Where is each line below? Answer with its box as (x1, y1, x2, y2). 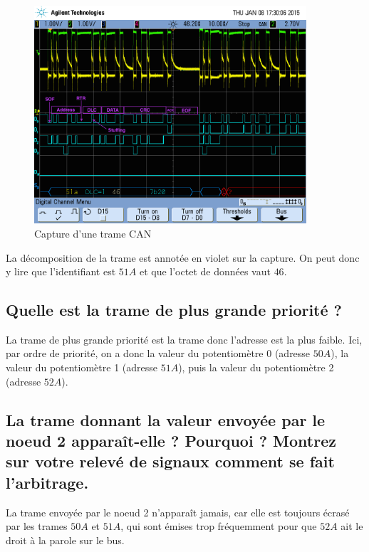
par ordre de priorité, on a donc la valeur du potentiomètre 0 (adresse (6, 346, 311, 361)
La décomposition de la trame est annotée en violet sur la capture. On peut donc (6, 250, 360, 265)
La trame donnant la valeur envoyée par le (6, 408, 326, 430)
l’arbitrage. (6, 471, 89, 493)
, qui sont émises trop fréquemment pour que (120, 519, 317, 534)
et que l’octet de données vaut (139, 264, 271, 279)
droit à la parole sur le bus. (6, 532, 125, 547)
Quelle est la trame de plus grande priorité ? (6, 299, 343, 321)
